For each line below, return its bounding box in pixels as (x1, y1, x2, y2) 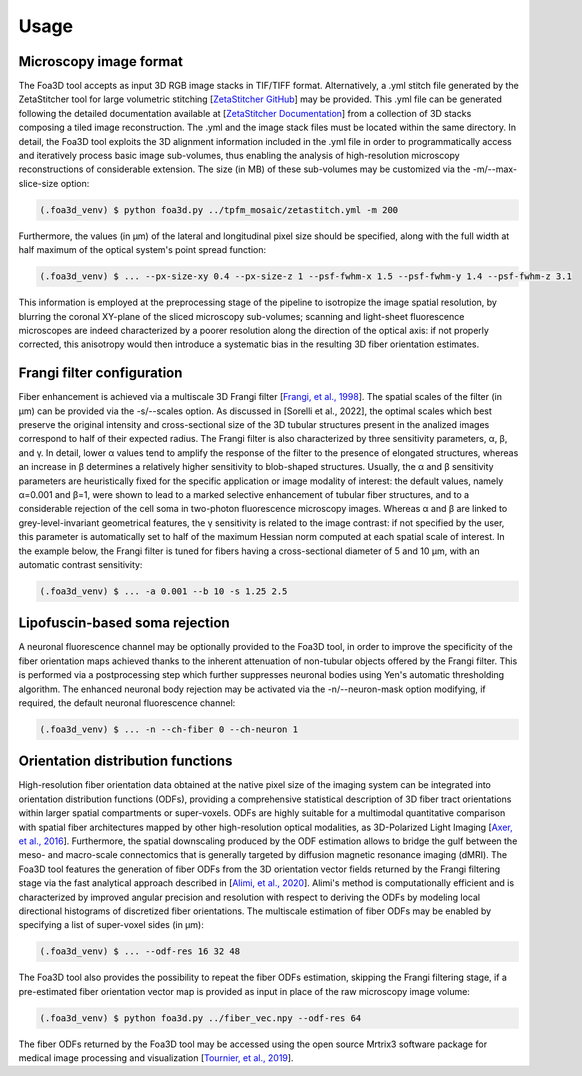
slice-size (18, 177, 59, 189)
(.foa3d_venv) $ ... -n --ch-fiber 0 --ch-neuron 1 (39, 723, 299, 735)
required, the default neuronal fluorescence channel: (18, 696, 236, 709)
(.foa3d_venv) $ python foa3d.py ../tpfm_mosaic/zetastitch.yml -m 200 (39, 204, 399, 215)
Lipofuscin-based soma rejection (18, 615, 230, 632)
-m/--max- (472, 163, 518, 175)
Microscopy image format (18, 53, 184, 70)
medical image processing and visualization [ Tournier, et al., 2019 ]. (18, 1052, 294, 1064)
